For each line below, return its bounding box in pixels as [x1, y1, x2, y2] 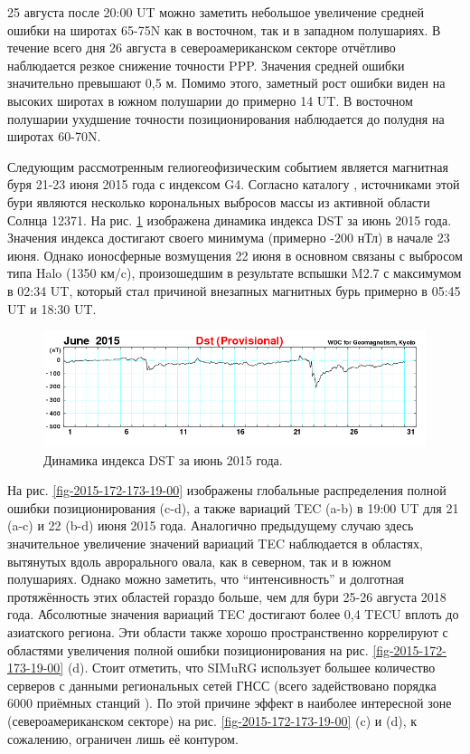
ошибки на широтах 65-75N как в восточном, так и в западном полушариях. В [7, 20, 441, 39]
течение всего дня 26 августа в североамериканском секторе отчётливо [7, 38, 396, 57]
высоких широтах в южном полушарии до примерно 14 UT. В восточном [7, 91, 413, 110]
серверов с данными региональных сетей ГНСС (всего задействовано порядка [7, 675, 437, 694]
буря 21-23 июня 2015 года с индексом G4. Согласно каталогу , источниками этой [7, 175, 460, 194]
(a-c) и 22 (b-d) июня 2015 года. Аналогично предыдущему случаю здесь [7, 516, 414, 535]
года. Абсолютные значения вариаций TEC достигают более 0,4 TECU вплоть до [7, 605, 459, 624]
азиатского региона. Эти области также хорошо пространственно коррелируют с [7, 622, 448, 641]
